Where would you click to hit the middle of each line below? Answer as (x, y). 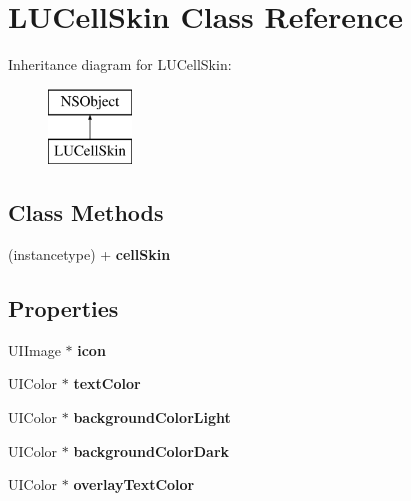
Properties (63, 308)
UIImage (34, 349)
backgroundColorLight (152, 417)
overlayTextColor (134, 484)
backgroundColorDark (151, 450)
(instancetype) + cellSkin (89, 254)
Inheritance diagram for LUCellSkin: (120, 64)
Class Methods (86, 212)
